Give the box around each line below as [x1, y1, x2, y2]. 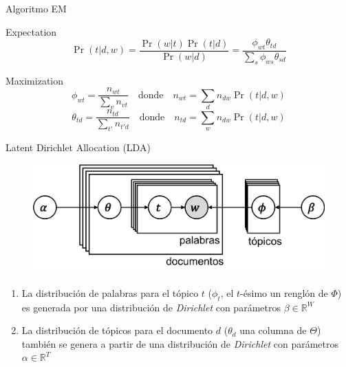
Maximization [6, 73, 64, 87]
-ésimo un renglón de [240, 285, 328, 300]
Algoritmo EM [6, 1, 67, 15]
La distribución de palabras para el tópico [21, 285, 199, 300]
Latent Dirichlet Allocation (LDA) [6, 140, 151, 155]
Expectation [6, 24, 57, 38]
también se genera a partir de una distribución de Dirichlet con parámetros [21, 336, 339, 351]
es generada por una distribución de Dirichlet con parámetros [21, 300, 281, 314]
